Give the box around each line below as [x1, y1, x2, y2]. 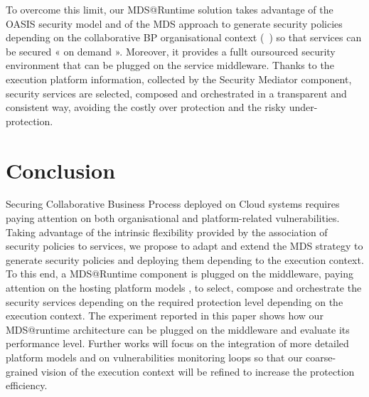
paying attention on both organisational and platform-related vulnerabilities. [6, 211, 340, 226]
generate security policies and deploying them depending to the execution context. [6, 252, 364, 267]
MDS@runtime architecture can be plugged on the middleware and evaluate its [6, 322, 350, 337]
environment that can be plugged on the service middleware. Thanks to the [6, 58, 334, 73]
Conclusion [6, 155, 116, 184]
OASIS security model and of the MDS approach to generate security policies [6, 16, 343, 31]
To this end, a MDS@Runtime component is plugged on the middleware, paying [6, 266, 354, 281]
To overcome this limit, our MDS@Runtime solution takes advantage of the [6, 2, 333, 16]
